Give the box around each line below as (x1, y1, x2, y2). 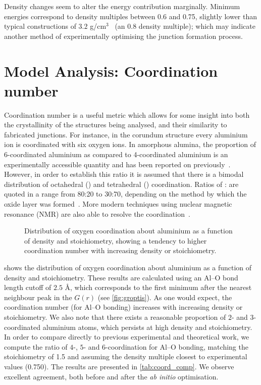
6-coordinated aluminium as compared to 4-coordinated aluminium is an (4, 149, 228, 160)
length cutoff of (4, 282, 51, 293)
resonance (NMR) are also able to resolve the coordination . (4, 208, 190, 219)
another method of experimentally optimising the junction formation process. (4, 30, 243, 41)
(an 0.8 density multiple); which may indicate (115, 21, 255, 31)
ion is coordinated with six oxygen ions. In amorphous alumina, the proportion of (4, 139, 256, 150)
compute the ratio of (4, 341, 68, 352)
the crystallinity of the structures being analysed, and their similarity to (4, 119, 227, 130)
